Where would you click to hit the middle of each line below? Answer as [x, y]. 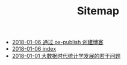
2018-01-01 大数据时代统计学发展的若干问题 [66, 56]
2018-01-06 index [34, 49]
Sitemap [98, 11]
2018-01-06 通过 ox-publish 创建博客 [57, 42]
